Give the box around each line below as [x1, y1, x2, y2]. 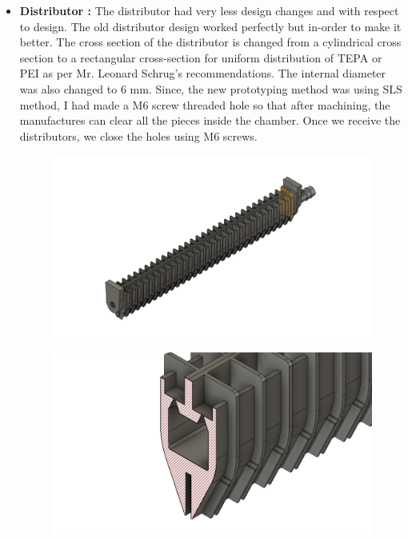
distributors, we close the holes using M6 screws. [19, 127, 258, 144]
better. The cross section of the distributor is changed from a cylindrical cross [19, 34, 402, 50]
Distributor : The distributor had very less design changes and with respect [19, 2, 399, 18]
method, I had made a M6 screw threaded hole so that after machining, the [19, 96, 390, 113]
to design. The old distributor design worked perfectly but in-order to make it [19, 18, 402, 34]
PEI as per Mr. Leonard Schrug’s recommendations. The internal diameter [19, 65, 386, 82]
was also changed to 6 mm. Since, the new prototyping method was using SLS [19, 80, 402, 97]
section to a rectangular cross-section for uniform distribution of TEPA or [19, 49, 382, 66]
